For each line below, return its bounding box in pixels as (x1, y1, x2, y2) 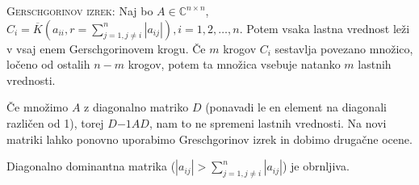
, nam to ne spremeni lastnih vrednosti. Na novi (149, 114, 387, 131)
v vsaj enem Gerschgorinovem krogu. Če (6, 40, 206, 57)
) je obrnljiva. (282, 158, 350, 174)
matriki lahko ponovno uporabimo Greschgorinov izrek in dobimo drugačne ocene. (6, 130, 413, 147)
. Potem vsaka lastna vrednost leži (239, 19, 410, 36)
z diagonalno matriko (84, 99, 189, 116)
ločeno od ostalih (6, 56, 90, 73)
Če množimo (6, 99, 69, 116)
